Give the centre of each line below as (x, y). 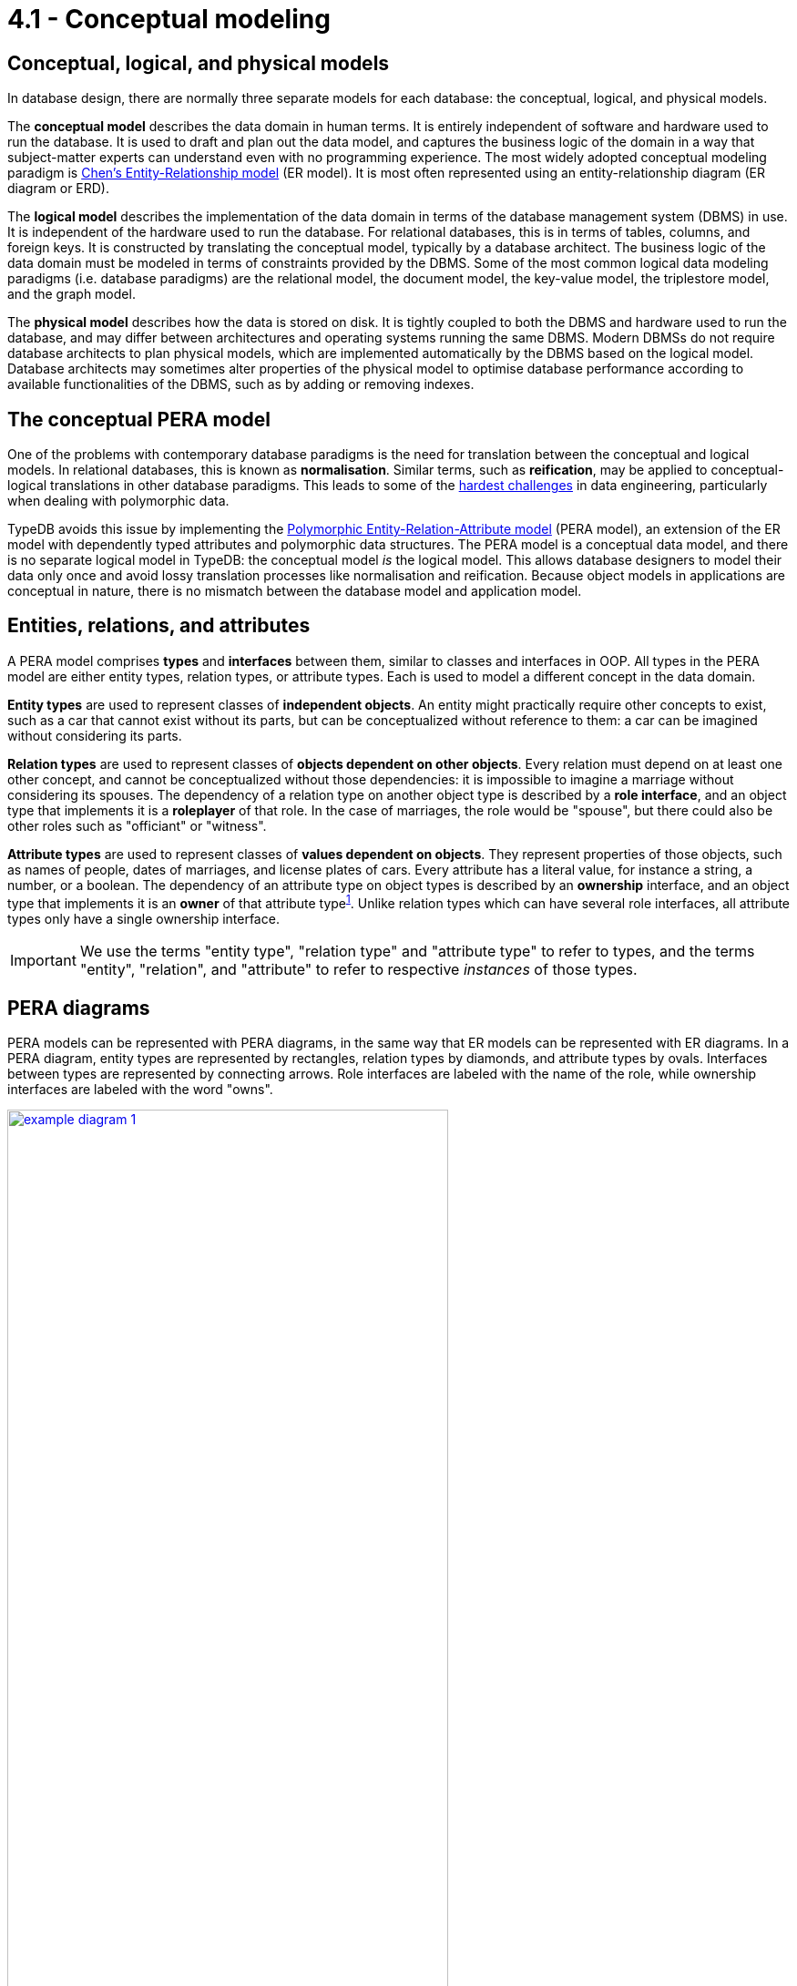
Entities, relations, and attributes (159, 626)
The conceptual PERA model (139, 419)
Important (43, 960)
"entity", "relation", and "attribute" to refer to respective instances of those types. (358, 969)
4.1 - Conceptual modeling (169, 19)
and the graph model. (72, 294)
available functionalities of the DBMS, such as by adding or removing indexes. (241, 384)
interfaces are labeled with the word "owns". (140, 1090)
